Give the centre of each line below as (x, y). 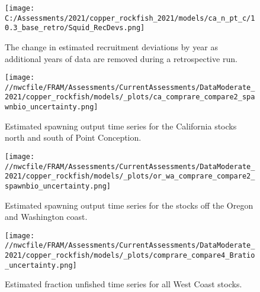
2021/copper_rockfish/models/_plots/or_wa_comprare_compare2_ (130, 176)
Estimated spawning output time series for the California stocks (121, 126)
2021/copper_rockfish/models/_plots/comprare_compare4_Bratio (130, 256)
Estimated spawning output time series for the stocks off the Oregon (129, 205)
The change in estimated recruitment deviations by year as (112, 46)
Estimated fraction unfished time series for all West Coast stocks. (123, 284)
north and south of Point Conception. (73, 137)
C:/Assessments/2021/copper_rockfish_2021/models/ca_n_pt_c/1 (130, 18)
